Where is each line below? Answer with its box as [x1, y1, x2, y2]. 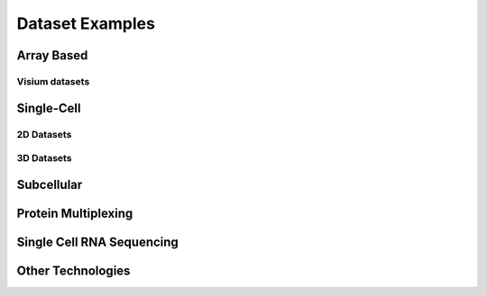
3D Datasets [16, 152, 72, 165]
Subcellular [16, 176, 83, 193]
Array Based [16, 48, 88, 63]
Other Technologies [16, 263, 131, 278]
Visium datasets [16, 75, 90, 87]
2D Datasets [16, 128, 72, 140]
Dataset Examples [16, 13, 155, 33]
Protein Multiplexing [16, 205, 133, 220]
